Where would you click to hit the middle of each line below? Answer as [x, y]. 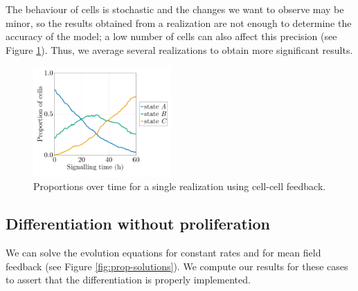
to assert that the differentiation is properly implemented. [128, 280]
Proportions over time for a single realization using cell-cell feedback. [180, 186]
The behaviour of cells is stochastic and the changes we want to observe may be [175, 9]
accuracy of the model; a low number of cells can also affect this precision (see [171, 36]
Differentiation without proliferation [138, 224]
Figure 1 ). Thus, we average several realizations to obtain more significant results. [179, 49]
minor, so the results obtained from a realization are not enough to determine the [179, 22]
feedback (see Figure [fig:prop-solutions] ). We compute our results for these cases [177, 266]
